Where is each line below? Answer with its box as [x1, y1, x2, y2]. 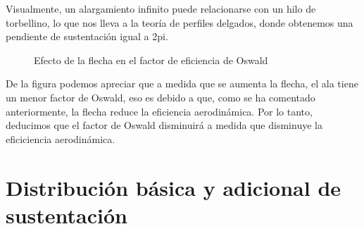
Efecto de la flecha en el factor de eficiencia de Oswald [34, 52, 268, 67]
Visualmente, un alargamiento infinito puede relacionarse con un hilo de [6, 1, 316, 16]
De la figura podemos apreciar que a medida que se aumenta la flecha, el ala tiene [6, 76, 358, 91]
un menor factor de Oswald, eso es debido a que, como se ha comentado [6, 89, 315, 104]
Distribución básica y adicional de [6, 173, 341, 202]
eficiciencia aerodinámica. [6, 131, 115, 146]
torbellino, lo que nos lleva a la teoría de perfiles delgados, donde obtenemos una [6, 15, 353, 30]
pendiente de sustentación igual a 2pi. [6, 29, 168, 44]
